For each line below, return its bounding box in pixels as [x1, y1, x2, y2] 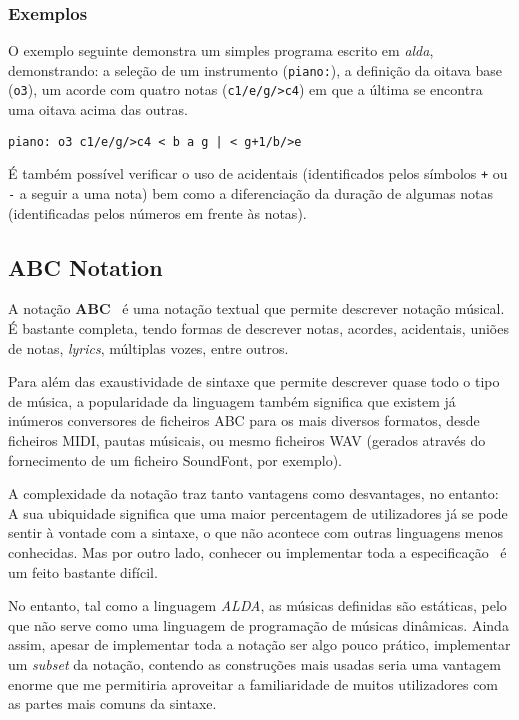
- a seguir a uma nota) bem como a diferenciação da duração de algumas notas [8, 183, 494, 204]
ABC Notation [8, 251, 163, 282]
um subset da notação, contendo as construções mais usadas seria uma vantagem [8, 653, 501, 674]
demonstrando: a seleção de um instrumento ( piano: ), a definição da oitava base [8, 59, 503, 80]
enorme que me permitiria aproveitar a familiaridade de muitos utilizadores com [8, 673, 499, 694]
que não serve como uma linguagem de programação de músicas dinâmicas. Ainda [8, 614, 509, 635]
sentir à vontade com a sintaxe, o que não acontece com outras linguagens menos [8, 522, 504, 543]
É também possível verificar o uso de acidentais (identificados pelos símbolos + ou [8, 163, 508, 184]
